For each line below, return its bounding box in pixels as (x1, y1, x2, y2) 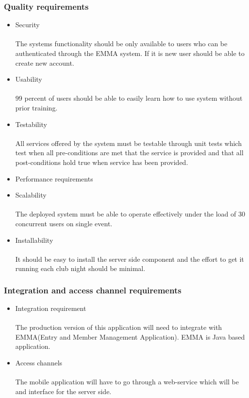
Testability (15, 119, 47, 129)
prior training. (15, 102, 58, 112)
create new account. (15, 57, 74, 68)
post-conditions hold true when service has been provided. (15, 157, 188, 167)
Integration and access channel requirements (4, 284, 182, 296)
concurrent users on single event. (15, 218, 113, 228)
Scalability (15, 190, 47, 200)
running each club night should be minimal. (15, 263, 146, 273)
